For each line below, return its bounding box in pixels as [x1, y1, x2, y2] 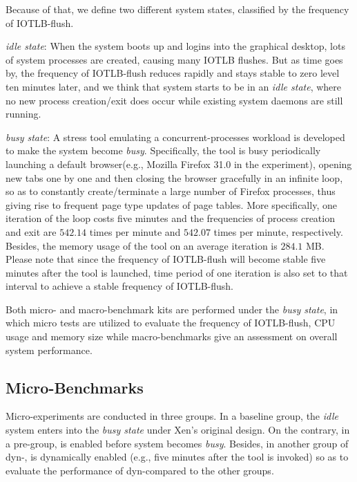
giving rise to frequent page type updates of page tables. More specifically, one [6, 197, 337, 212]
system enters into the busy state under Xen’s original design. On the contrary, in [6, 423, 350, 437]
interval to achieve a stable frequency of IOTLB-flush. [6, 279, 233, 293]
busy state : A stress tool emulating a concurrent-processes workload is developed [6, 129, 345, 144]
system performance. [6, 342, 93, 357]
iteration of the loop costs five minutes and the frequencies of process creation [6, 211, 335, 225]
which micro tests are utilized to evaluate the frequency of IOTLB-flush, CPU [6, 315, 336, 330]
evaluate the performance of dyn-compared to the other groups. [6, 463, 274, 477]
